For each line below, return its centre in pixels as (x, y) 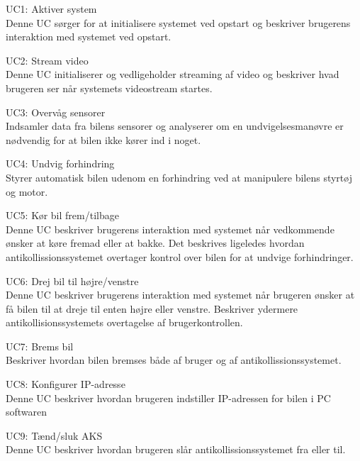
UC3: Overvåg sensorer (56, 112)
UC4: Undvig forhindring (60, 163)
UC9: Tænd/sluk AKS (54, 435)
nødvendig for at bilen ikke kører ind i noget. (103, 139)
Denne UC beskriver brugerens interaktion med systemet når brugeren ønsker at (180, 295)
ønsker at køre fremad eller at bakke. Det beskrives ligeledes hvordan (155, 243)
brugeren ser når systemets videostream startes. (109, 88)
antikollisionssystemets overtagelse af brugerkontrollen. (124, 322)
